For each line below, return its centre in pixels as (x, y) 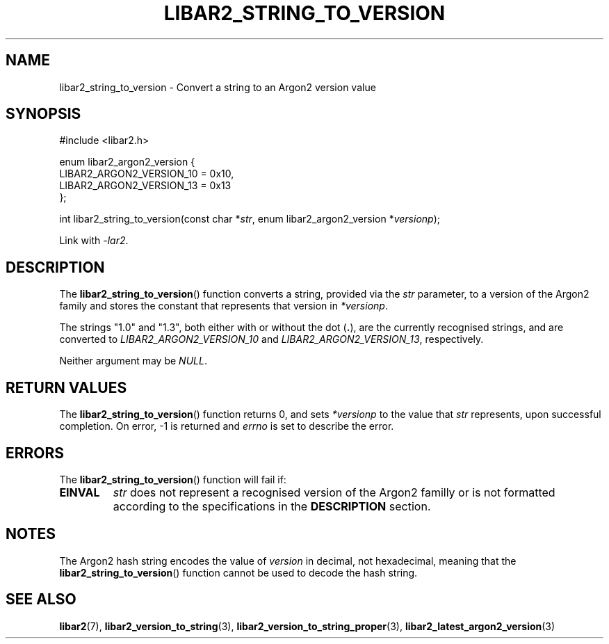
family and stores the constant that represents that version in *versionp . (224, 306)
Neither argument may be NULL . (133, 361)
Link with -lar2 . (94, 241)
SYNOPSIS (43, 114)
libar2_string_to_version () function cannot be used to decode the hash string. (238, 572)
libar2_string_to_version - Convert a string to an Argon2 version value (218, 87)
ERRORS (35, 453)
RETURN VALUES (66, 387)
